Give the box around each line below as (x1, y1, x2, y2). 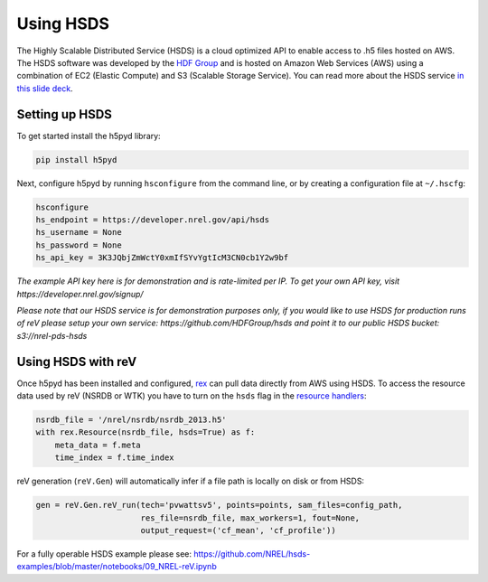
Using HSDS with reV (16, 353, 137, 370)
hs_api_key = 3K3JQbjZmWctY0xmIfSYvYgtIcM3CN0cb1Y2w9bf (35, 253, 289, 263)
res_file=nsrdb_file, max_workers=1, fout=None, (140, 512, 361, 523)
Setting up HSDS (16, 107, 113, 122)
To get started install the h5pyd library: (16, 130, 162, 141)
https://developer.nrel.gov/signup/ (16, 288, 144, 299)
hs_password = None (35, 239, 122, 250)
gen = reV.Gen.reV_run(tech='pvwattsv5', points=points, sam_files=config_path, (35, 500, 403, 511)
